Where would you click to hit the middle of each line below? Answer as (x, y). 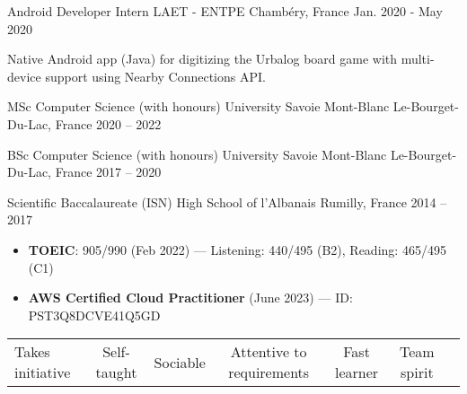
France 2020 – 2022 (108, 123)
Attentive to (269, 352)
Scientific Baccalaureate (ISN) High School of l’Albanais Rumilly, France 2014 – (227, 201)
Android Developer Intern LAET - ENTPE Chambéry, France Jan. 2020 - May (225, 11)
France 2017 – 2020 (108, 172)
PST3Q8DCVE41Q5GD (94, 315)
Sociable (180, 362)
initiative (43, 372)
